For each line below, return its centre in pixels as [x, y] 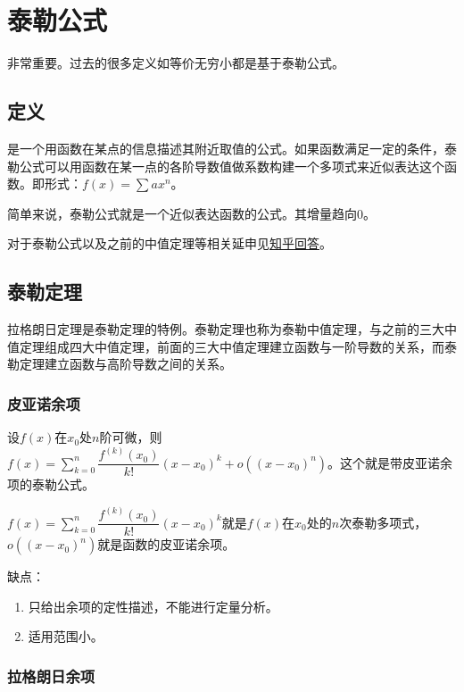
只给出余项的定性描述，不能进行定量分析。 [153, 606]
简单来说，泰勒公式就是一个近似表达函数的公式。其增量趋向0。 [191, 213]
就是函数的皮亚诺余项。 [166, 544]
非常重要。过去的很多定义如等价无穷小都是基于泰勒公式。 [176, 63]
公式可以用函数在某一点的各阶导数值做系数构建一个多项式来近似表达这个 [232, 166]
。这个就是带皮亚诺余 [390, 462]
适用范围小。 [66, 636]
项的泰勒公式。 [51, 484]
